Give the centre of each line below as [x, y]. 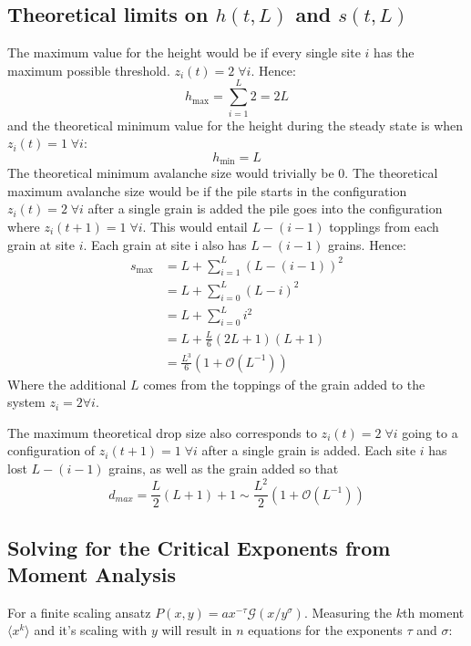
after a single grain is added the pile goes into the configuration [265, 208]
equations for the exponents [325, 630]
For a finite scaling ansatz [79, 612]
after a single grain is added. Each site [309, 450]
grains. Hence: [367, 244]
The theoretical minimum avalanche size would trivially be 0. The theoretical [223, 173]
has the [394, 52]
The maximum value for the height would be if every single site [184, 52]
